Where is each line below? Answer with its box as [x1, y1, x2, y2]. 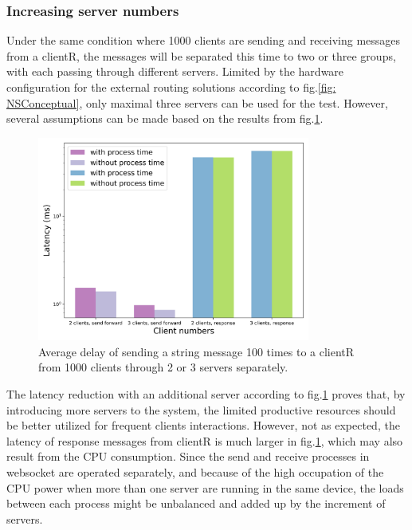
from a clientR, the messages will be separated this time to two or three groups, [6, 47, 396, 64]
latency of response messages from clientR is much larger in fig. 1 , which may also [6, 432, 403, 449]
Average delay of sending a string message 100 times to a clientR [38, 343, 355, 359]
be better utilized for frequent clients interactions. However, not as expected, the [6, 417, 400, 434]
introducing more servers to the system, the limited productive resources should [6, 401, 396, 418]
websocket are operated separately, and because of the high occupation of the [6, 463, 384, 480]
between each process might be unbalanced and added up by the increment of [6, 495, 386, 512]
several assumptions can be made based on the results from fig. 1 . [6, 110, 324, 127]
